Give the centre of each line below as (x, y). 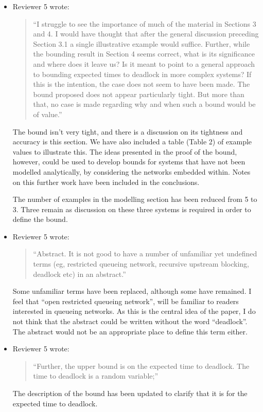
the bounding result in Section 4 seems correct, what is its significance (144, 54)
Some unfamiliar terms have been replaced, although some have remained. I (132, 291)
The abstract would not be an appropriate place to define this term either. (130, 331)
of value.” (48, 114)
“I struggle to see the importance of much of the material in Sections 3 (145, 23)
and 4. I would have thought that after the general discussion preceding (146, 34)
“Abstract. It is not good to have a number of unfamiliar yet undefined (145, 254)
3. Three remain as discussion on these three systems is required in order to (132, 209)
